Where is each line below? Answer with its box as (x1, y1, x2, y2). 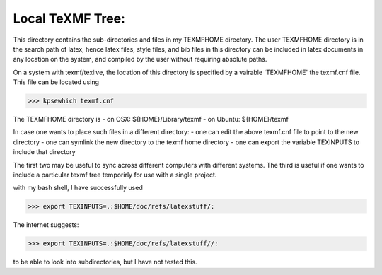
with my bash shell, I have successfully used (13, 184, 143, 192)
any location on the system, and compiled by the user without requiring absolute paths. (13, 55, 267, 64)
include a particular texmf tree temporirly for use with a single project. (13, 170, 217, 180)
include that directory (13, 148, 76, 156)
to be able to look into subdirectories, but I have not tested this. (13, 258, 197, 267)
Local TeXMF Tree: (13, 11, 125, 26)
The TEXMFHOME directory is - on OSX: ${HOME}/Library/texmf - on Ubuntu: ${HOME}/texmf (13, 115, 289, 124)
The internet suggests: (13, 221, 79, 229)
